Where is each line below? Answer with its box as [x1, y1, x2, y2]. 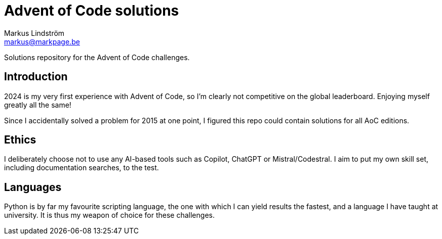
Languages [4, 180, 62, 194]
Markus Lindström [4, 28, 65, 37]
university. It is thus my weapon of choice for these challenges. [4, 211, 215, 220]
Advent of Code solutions [4, 2, 179, 19]
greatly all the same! [4, 100, 71, 109]
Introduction [4, 70, 68, 83]
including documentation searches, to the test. [4, 163, 159, 172]
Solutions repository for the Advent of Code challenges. [4, 53, 190, 62]
